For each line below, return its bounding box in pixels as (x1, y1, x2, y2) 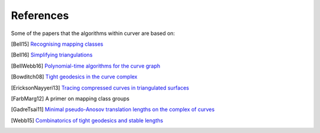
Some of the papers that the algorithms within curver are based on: (11, 30, 175, 37)
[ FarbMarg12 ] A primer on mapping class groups (11, 95, 130, 102)
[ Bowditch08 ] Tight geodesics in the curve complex (11, 73, 137, 80)
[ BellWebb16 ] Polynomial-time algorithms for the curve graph (11, 62, 161, 69)
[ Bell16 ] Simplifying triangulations (11, 51, 93, 59)
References (11, 9, 69, 22)
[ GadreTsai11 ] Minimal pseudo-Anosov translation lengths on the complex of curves (11, 106, 215, 113)
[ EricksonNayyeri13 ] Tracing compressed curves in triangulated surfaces (11, 84, 190, 91)
